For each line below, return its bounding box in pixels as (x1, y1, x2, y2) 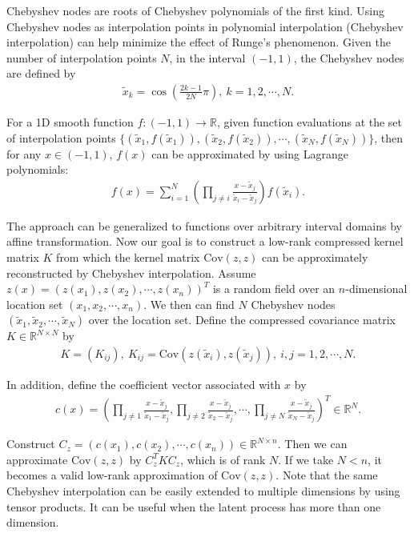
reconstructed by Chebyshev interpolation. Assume (6, 264, 256, 281)
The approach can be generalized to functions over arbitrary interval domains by (6, 217, 402, 234)
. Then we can (277, 435, 348, 452)
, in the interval (169, 49, 246, 66)
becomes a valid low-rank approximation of (6, 467, 218, 483)
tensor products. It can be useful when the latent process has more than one (6, 498, 381, 515)
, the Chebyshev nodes (293, 49, 404, 66)
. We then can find (143, 295, 235, 312)
